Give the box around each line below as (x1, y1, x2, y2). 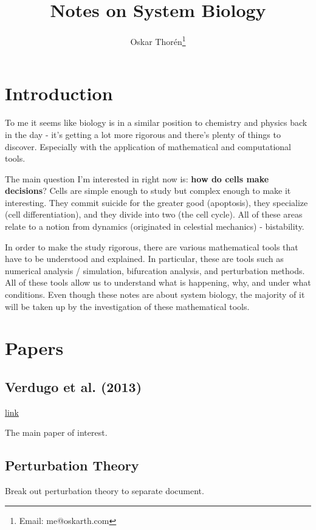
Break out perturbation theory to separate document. (5, 484, 204, 497)
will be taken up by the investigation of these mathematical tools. (5, 300, 250, 312)
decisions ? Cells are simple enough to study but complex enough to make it (5, 184, 291, 197)
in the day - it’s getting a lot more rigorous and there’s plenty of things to (5, 128, 281, 140)
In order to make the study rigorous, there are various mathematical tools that (5, 240, 298, 253)
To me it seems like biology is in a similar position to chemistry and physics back (5, 116, 307, 129)
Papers (5, 336, 64, 360)
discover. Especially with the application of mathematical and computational (5, 140, 291, 153)
